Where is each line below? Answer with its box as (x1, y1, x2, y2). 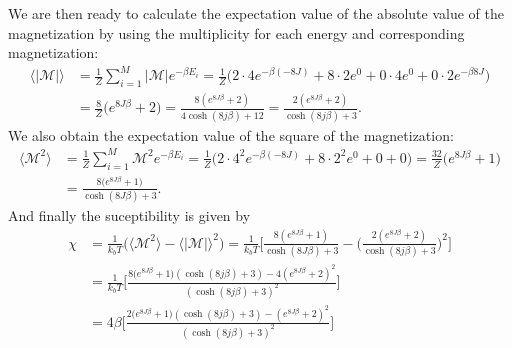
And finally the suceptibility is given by (8, 204, 251, 225)
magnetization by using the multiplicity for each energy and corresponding (8, 22, 465, 43)
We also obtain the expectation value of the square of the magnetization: (8, 124, 454, 145)
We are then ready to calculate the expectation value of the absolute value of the (8, 3, 504, 23)
